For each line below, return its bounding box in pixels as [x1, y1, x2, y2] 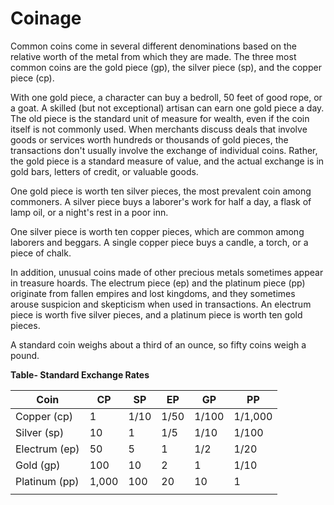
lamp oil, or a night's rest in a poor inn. [10, 206, 169, 218]
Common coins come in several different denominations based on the [10, 40, 297, 52]
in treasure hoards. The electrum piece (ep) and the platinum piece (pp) [10, 277, 306, 289]
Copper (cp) [15, 409, 73, 423]
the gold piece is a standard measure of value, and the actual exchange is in [10, 155, 325, 167]
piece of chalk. [10, 247, 72, 259]
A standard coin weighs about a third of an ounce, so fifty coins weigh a [10, 338, 307, 351]
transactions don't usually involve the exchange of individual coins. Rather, [10, 144, 318, 156]
